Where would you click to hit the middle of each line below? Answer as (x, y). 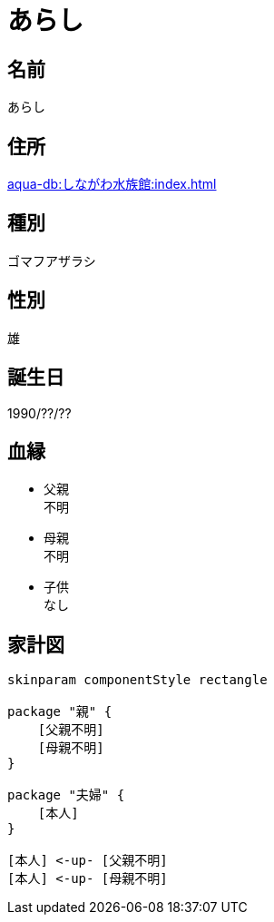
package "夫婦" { (66, 795)
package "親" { (60, 712)
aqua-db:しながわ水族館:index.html (112, 184)
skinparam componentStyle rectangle (137, 680)
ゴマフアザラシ (52, 260)
